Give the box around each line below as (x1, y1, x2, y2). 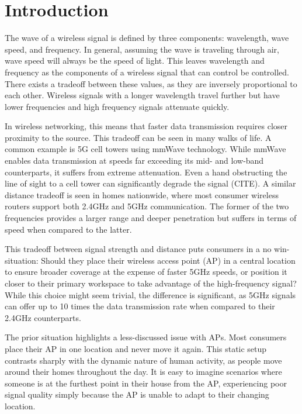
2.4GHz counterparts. (5, 311, 81, 323)
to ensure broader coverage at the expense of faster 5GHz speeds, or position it (5, 265, 287, 278)
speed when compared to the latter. (5, 223, 132, 235)
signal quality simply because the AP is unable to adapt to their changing (5, 388, 269, 401)
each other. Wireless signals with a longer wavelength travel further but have (5, 89, 280, 101)
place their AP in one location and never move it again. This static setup (5, 342, 267, 354)
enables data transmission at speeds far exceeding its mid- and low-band (5, 154, 264, 167)
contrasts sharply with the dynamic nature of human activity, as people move (5, 354, 282, 366)
